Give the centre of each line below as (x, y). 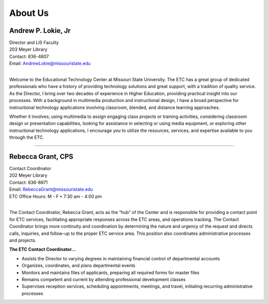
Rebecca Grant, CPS (41, 156)
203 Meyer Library (28, 49)
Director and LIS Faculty (34, 43)
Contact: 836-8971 (29, 182)
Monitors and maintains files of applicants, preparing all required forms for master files (111, 272)
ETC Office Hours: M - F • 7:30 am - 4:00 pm (56, 196)
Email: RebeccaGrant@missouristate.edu (51, 190)
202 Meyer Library (28, 175)
